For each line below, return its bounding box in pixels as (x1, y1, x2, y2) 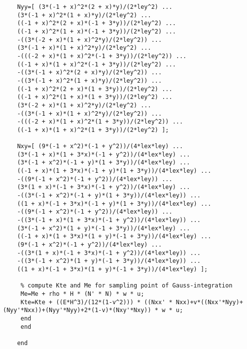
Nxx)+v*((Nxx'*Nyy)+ (176, 298, 243, 306)
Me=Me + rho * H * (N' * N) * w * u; (20, 290, 144, 297)
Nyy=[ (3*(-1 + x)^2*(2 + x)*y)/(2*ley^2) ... (17, 3, 173, 10)
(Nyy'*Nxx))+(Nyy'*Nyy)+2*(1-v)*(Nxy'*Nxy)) (3, 307, 151, 314)
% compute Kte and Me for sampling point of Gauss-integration (20, 282, 233, 289)
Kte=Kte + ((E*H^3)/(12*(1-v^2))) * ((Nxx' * (20, 298, 173, 306)
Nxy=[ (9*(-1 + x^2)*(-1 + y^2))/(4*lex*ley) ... (17, 143, 183, 150)
